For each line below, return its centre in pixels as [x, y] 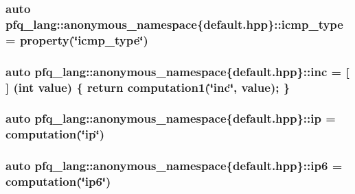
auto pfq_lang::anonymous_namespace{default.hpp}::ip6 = [174, 166]
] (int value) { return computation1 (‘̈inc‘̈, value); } [148, 87]
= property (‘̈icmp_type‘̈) [77, 39]
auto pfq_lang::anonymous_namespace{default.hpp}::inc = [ [177, 71]
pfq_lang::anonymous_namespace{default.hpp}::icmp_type [174, 24]
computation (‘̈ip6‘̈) [58, 181]
